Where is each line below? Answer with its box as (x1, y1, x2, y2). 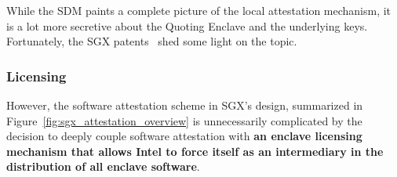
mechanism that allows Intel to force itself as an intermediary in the (6, 143, 384, 159)
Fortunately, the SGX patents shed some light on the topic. (6, 33, 297, 49)
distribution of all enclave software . (6, 158, 200, 175)
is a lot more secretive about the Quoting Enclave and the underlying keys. (6, 17, 368, 34)
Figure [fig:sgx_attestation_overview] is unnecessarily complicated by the (6, 112, 362, 128)
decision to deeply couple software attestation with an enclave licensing (6, 128, 362, 144)
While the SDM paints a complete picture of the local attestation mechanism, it (6, 2, 392, 18)
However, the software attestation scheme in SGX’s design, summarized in (6, 97, 363, 113)
